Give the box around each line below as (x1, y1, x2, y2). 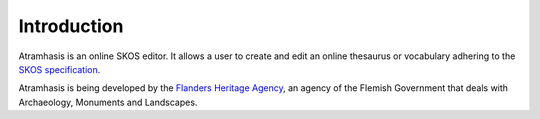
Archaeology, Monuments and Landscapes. (18, 96, 198, 108)
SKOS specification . (18, 63, 101, 75)
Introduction (18, 15, 124, 37)
